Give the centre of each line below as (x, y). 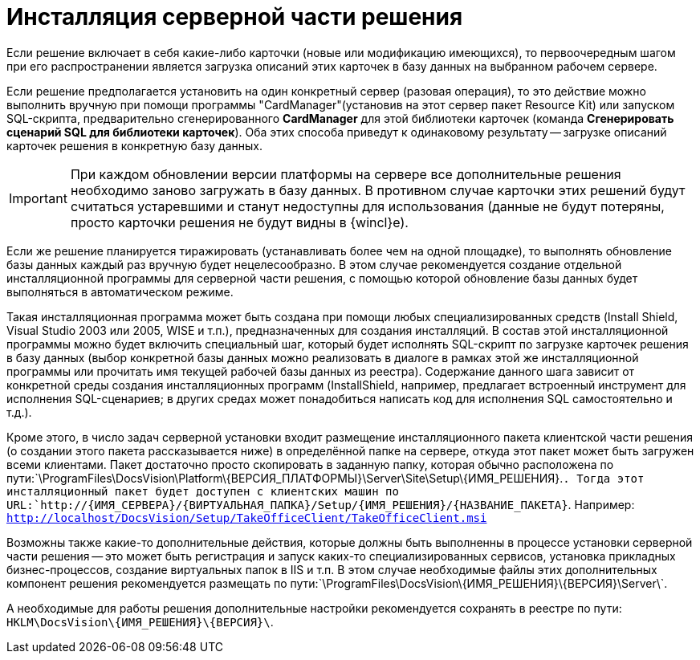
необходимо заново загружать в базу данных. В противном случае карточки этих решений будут (378, 190)
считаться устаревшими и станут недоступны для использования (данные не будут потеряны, (367, 206)
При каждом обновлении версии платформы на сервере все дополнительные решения (346, 174)
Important (38, 198)
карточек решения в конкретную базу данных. (135, 145)
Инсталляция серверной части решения (235, 17)
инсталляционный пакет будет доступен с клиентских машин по (203, 491)
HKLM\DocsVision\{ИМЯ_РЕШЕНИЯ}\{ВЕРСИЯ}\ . (140, 621)
